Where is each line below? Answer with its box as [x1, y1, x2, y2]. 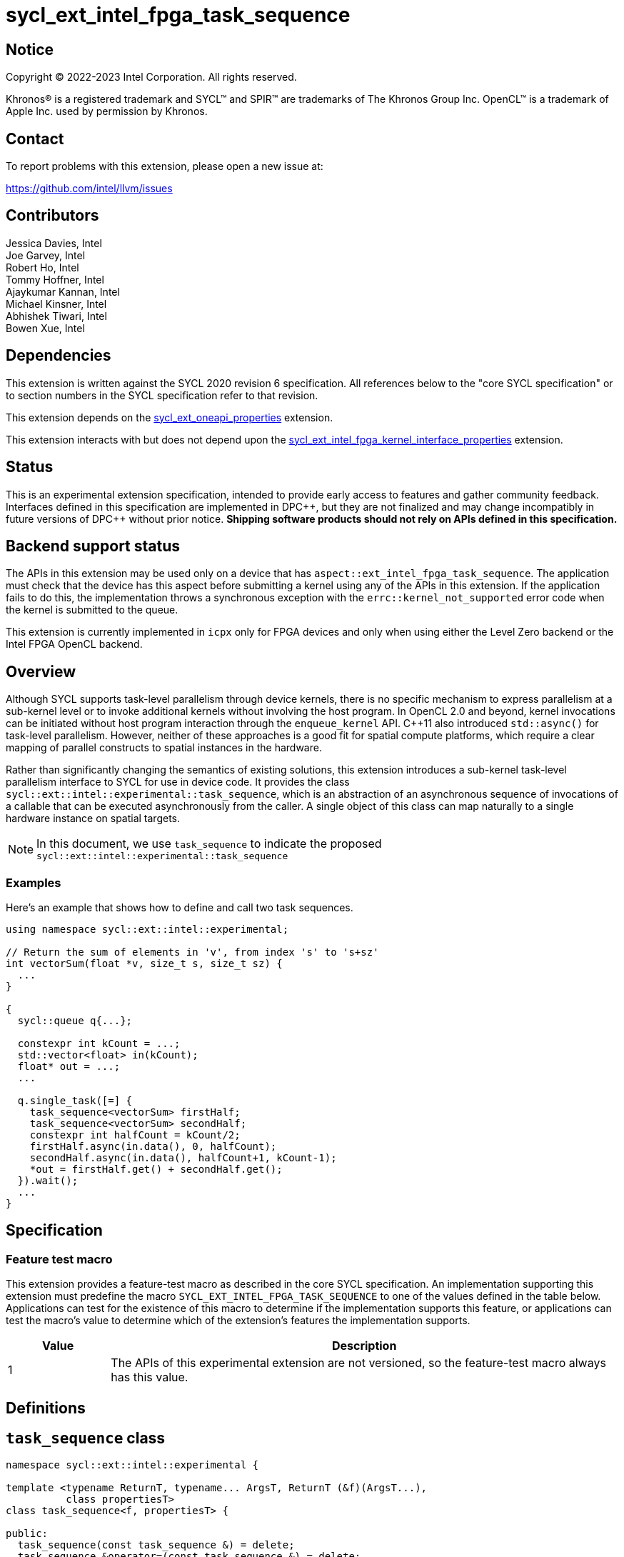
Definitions [6, 1398, 86, 1417]
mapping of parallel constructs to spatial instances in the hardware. [6, 741, 322, 754]
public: [6, 1528, 49, 1540]
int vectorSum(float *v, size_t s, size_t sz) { [6, 957, 283, 969]
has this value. [111, 1370, 188, 1385]
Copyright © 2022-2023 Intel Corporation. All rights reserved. [6, 71, 297, 84]
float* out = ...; [17, 1060, 121, 1072]
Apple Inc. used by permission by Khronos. [6, 105, 208, 118]
